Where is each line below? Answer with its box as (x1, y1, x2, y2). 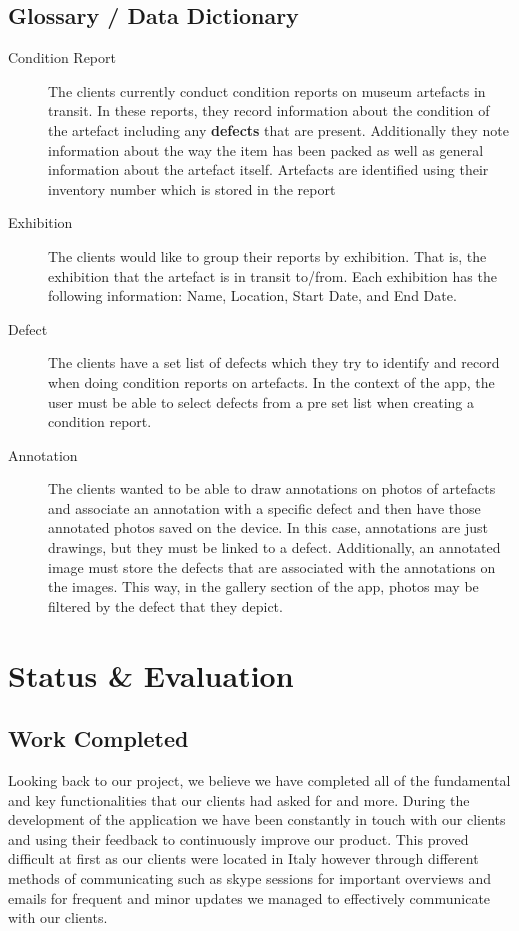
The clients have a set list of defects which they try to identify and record (48, 352, 500, 373)
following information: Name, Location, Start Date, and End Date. (48, 285, 457, 306)
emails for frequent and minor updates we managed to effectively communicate (8, 887, 491, 908)
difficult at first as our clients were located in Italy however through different (8, 848, 479, 869)
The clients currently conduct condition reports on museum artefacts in (48, 80, 486, 101)
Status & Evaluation (8, 654, 294, 695)
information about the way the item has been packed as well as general (48, 139, 484, 160)
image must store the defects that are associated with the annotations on (48, 556, 496, 577)
